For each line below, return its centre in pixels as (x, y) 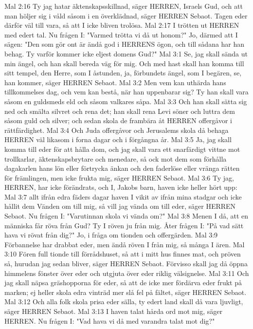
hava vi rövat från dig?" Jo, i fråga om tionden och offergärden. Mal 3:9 (111, 235)
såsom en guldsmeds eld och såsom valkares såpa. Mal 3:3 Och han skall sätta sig (126, 101)
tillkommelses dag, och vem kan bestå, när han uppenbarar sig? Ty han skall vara (126, 92)
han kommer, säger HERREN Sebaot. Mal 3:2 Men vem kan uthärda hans (115, 82)
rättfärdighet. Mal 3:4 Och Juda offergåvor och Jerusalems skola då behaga (117, 130)
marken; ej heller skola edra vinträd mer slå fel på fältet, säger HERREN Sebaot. (126, 292)
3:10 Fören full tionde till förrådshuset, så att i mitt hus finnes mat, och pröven (123, 254)
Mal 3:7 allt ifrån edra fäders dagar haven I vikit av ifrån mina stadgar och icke (123, 196)
